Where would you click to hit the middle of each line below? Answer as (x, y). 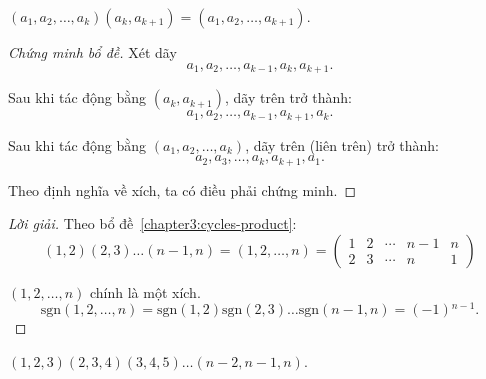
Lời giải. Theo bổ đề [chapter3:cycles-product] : (152, 223)
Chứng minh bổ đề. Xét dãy (92, 52)
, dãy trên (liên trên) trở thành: (342, 144)
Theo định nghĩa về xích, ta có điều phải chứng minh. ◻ (182, 189)
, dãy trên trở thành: (288, 97)
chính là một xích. (145, 291)
